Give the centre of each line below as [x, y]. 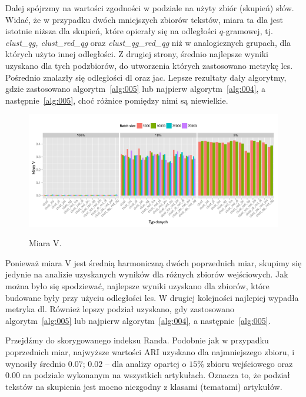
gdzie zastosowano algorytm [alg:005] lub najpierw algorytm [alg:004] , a [136, 89]
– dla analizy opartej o [146, 363]
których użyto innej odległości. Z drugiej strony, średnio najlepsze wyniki [137, 54]
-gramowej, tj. [248, 31]
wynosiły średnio [36, 363]
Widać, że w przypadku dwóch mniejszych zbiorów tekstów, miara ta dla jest [144, 19]
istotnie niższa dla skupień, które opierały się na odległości [111, 31]
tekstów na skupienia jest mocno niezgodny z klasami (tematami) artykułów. [144, 386]
